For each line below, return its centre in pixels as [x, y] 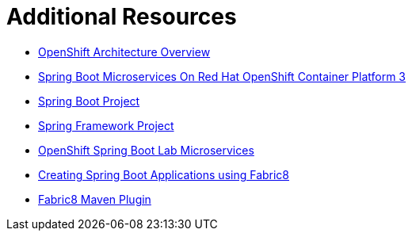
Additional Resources [122, 17]
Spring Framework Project [106, 125]
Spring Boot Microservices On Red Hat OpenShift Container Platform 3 [222, 76]
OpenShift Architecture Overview [124, 52]
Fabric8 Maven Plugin [95, 199]
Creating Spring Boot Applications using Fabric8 [164, 174]
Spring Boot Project [89, 101]
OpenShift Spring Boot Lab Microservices [146, 150]
